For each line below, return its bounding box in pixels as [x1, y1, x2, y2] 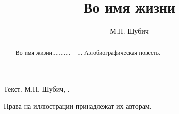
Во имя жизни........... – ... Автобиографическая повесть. [15, 48, 161, 56]
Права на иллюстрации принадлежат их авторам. [4, 100, 152, 111]
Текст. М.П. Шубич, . [4, 84, 70, 94]
